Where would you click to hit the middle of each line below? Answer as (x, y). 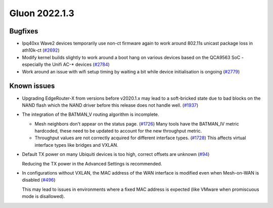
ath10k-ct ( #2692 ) (41, 50)
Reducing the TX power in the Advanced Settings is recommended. (92, 163)
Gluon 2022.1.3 (42, 13)
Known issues (32, 86)
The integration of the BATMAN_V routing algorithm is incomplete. (90, 114)
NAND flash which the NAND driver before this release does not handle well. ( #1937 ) (110, 105)
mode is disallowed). (43, 196)
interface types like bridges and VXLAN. (76, 145)
